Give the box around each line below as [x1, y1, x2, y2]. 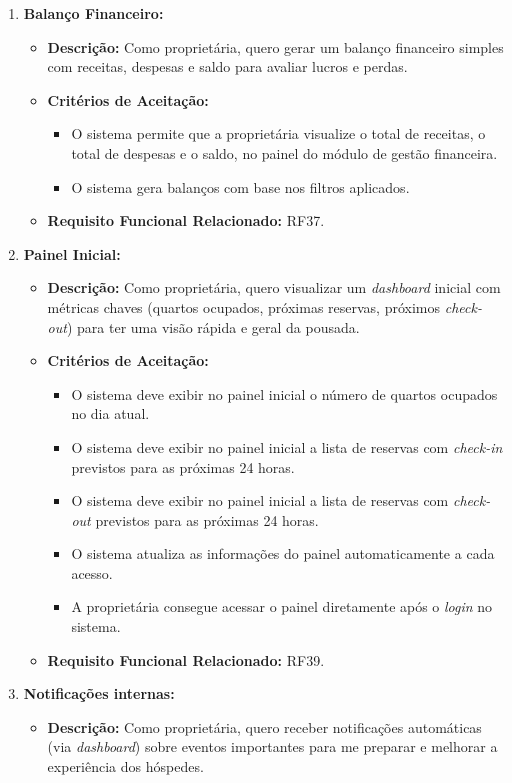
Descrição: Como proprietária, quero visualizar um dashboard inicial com [47, 277, 501, 298]
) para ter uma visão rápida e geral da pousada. [66, 316, 360, 337]
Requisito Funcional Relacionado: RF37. [47, 210, 325, 231]
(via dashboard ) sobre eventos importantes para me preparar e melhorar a [47, 736, 498, 757]
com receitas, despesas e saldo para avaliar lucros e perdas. [47, 56, 408, 77]
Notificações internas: [23, 683, 175, 704]
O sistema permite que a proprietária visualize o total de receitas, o [71, 123, 486, 144]
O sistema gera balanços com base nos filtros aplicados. [71, 176, 410, 197]
